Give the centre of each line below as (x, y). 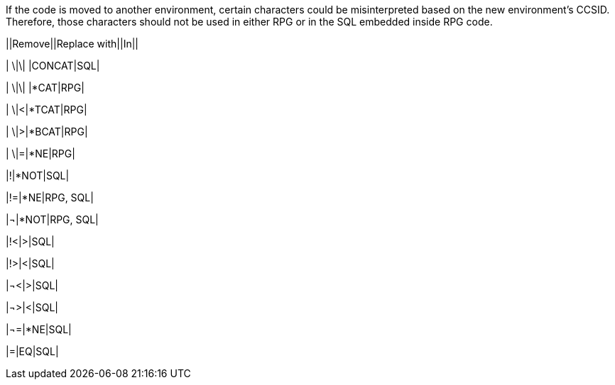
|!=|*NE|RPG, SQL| (50, 197)
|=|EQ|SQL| (32, 351)
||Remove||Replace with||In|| (72, 44)
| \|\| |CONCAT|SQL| (53, 66)
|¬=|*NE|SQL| (39, 329)
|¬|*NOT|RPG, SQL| (52, 219)
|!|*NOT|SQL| (38, 175)
